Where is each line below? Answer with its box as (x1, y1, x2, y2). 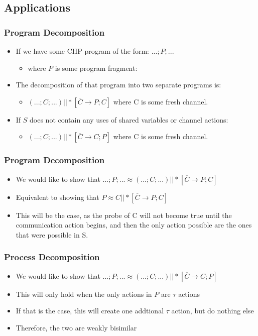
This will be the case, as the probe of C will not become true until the (16, 209, 232, 220)
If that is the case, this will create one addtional (16, 305, 164, 316)
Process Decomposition (4, 251, 100, 263)
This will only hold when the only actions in (16, 288, 152, 299)
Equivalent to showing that (16, 191, 99, 202)
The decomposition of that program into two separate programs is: (16, 79, 221, 90)
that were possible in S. (16, 229, 88, 240)
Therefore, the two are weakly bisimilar (16, 322, 137, 332)
